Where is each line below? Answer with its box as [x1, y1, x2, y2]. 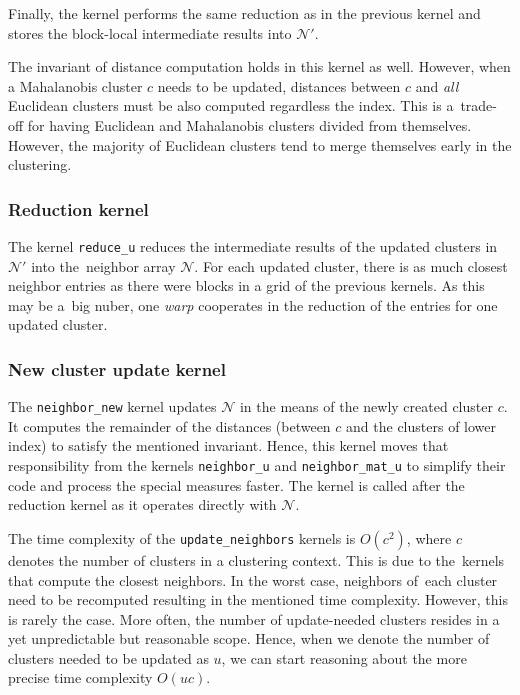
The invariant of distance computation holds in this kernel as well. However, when [8, 56, 511, 77]
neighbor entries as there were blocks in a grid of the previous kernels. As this [8, 275, 485, 296]
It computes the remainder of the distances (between [8, 415, 331, 436]
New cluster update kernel [8, 356, 226, 381]
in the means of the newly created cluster [239, 396, 493, 417]
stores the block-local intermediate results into [8, 22, 292, 43]
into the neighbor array [31, 255, 176, 276]
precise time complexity [8, 667, 153, 688]
